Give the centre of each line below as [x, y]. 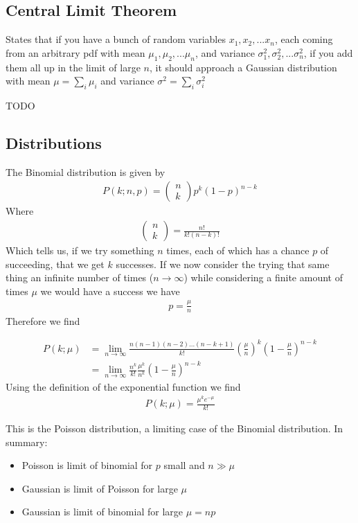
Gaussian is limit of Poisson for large [100, 488]
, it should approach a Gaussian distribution [243, 67]
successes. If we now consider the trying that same [223, 264]
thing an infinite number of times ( [80, 277]
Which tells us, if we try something [80, 250]
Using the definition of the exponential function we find [123, 386]
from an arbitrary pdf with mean [75, 52]
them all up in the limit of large [73, 67]
